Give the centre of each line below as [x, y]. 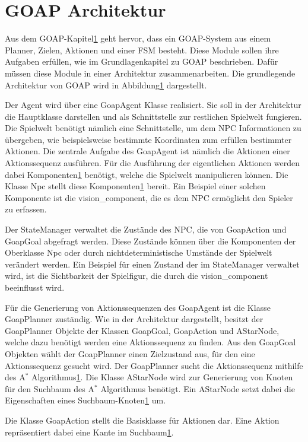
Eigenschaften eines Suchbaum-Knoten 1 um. [85, 400]
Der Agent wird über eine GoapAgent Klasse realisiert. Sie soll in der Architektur [153, 105]
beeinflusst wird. [35, 287]
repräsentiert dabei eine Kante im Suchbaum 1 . [89, 432]
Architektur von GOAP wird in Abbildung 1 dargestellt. [106, 85]
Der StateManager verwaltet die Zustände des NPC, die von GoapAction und [146, 229]
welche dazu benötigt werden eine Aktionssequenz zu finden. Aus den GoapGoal [150, 342]
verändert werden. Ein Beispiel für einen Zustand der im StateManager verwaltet [152, 264]
